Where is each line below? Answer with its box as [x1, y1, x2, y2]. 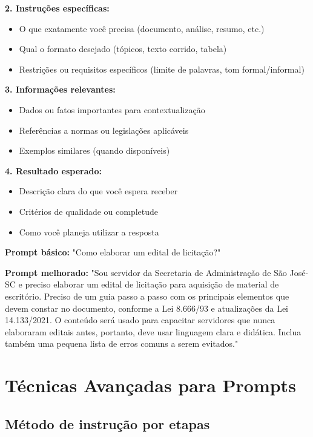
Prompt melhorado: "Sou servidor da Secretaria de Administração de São [5, 266, 287, 278]
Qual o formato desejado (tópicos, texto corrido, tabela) [19, 42, 227, 55]
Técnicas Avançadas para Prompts [5, 373, 296, 398]
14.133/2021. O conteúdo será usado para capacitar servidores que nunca [5, 314, 275, 326]
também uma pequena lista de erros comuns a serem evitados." [5, 337, 239, 350]
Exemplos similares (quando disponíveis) [19, 144, 170, 157]
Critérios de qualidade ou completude [19, 205, 159, 217]
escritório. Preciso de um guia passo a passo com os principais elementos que [5, 289, 289, 302]
